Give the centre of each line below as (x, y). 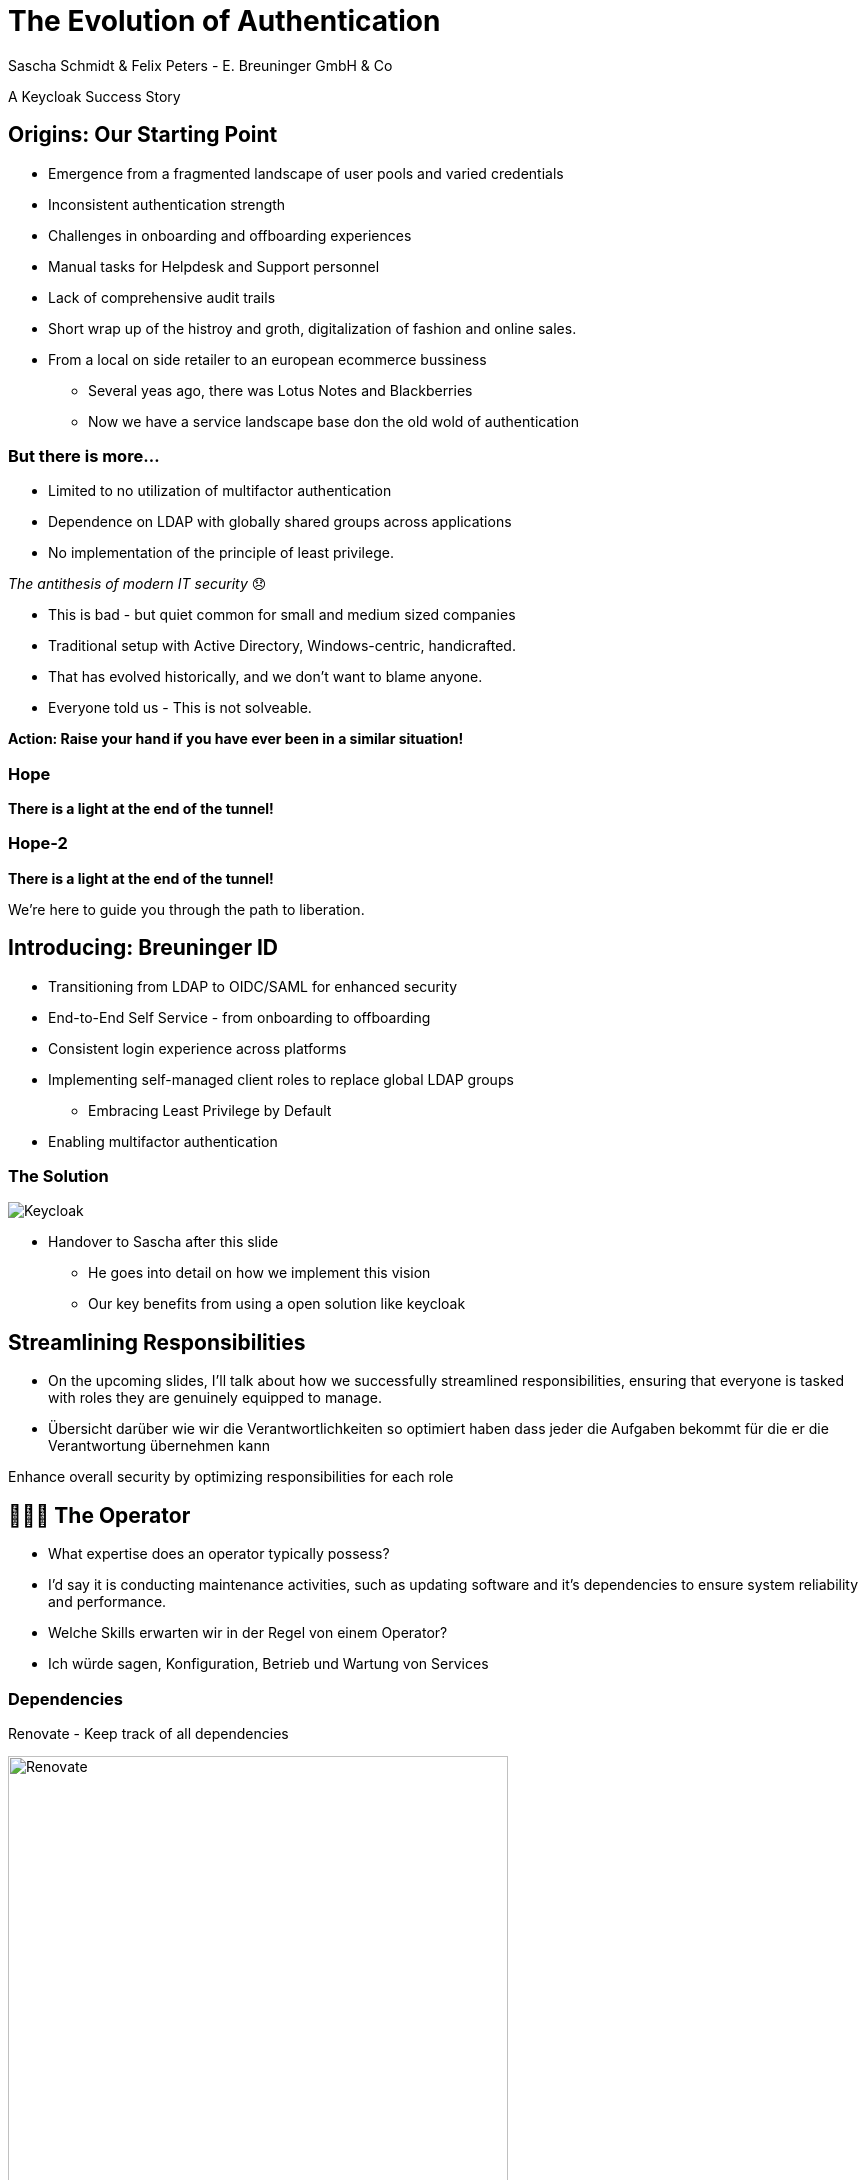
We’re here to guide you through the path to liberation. (186, 909)
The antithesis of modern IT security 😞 (137, 584)
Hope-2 (38, 843)
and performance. (107, 1602)
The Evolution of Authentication (224, 21)
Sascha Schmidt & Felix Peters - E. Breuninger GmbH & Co (200, 65)
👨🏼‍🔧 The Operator (99, 1515)
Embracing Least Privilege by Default (210, 1110)
